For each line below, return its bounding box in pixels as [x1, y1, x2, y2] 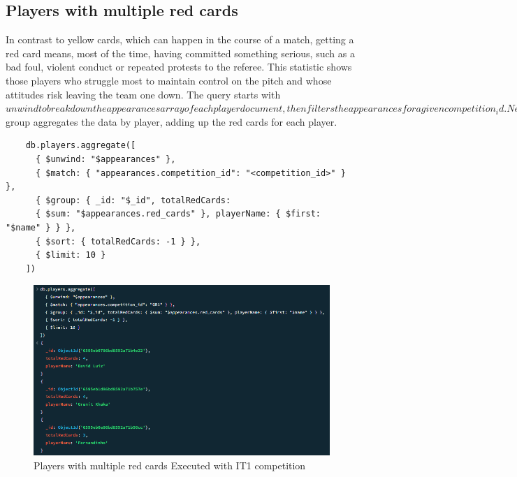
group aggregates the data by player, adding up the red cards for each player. [6, 114, 337, 129]
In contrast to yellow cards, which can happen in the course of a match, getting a [6, 32, 354, 47]
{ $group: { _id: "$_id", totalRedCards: [35, 195, 231, 205]
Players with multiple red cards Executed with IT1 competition [34, 457, 306, 472]
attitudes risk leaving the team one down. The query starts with [6, 87, 281, 101]
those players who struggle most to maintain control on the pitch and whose [6, 73, 332, 87]
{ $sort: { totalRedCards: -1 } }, [35, 236, 201, 247]
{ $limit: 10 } [35, 250, 106, 260]
